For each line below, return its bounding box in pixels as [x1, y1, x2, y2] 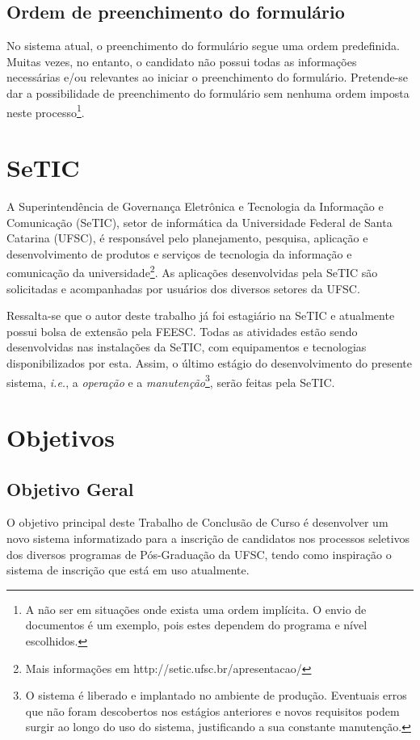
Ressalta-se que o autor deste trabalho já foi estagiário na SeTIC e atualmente [6, 307, 395, 324]
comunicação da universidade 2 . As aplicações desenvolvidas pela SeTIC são [6, 262, 378, 280]
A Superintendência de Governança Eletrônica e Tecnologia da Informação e [6, 197, 384, 214]
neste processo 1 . [6, 101, 85, 120]
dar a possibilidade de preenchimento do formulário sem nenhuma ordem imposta [6, 84, 409, 101]
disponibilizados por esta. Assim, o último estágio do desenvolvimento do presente [6, 354, 412, 371]
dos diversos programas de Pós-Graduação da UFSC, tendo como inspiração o [6, 545, 392, 562]
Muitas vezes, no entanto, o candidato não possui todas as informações [6, 53, 357, 69]
